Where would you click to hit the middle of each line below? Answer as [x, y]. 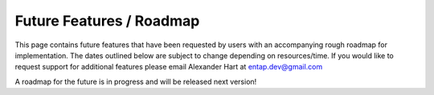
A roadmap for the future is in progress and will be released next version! [136, 81]
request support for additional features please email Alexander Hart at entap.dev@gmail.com [169, 67]
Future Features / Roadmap [107, 21]
